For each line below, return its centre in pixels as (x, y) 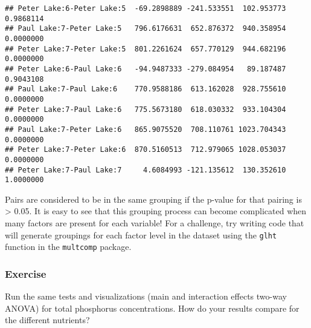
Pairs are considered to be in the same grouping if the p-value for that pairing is (153, 199)
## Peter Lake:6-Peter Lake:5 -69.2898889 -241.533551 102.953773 (146, 8)
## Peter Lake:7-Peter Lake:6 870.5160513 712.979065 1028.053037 (146, 150)
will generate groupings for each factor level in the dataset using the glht (141, 235)
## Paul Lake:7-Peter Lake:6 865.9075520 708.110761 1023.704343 (146, 129)
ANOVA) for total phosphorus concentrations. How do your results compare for (152, 308)
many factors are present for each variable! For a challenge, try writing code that (155, 223)
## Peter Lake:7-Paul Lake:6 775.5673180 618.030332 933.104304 (146, 109)
